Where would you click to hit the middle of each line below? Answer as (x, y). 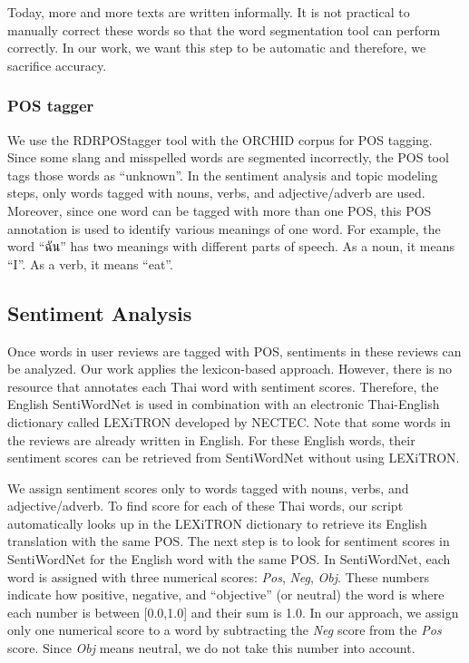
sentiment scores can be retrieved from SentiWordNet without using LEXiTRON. (234, 458)
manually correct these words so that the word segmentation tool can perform (224, 29)
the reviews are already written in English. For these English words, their (211, 439)
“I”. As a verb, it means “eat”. (90, 263)
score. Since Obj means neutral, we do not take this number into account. (211, 648)
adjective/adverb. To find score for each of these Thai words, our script (205, 506)
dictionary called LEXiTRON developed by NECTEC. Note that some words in (229, 421)
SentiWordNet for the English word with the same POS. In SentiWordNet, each (229, 559)
